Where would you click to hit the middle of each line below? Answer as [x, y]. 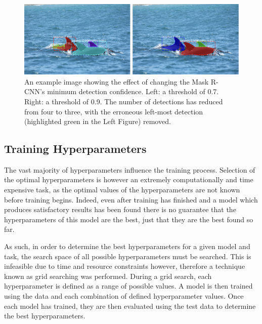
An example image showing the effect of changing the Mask [117, 81]
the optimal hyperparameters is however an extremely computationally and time [129, 179]
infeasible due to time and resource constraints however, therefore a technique [125, 266]
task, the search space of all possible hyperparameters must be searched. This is [128, 256]
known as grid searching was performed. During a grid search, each [108, 276]
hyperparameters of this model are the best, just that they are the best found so [129, 219]
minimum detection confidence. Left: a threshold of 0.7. [133, 91]
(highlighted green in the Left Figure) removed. [98, 121]
